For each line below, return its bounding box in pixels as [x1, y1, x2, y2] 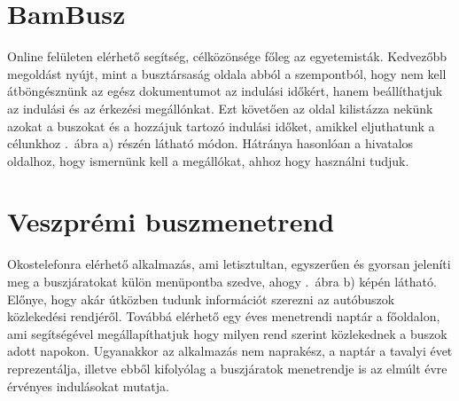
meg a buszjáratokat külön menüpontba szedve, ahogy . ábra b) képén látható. [7, 272, 437, 290]
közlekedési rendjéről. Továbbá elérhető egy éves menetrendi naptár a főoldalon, [7, 307, 440, 326]
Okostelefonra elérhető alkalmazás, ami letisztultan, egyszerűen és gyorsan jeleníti [7, 255, 451, 273]
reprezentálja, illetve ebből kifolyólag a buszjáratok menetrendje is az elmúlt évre [7, 358, 447, 377]
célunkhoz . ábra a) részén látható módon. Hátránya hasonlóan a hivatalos [7, 134, 414, 153]
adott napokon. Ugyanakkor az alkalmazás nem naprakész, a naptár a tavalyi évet [7, 342, 453, 360]
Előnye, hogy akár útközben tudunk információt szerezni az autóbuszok [7, 289, 395, 308]
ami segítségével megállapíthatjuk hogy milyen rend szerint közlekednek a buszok [7, 324, 447, 342]
